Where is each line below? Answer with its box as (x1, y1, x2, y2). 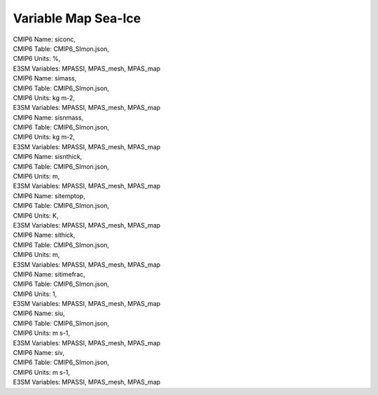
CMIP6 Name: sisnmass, (13, 113, 84, 122)
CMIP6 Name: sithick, (13, 231, 76, 240)
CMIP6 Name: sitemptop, (13, 191, 85, 200)
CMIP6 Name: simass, (13, 74, 77, 83)
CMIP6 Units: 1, (13, 289, 57, 298)
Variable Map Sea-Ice (13, 11, 141, 26)
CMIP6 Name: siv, (13, 349, 65, 357)
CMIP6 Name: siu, (13, 309, 66, 318)
